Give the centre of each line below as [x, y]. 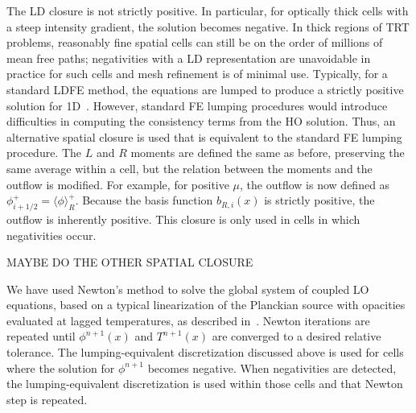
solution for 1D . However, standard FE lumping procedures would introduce [197, 105]
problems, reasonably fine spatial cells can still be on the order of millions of [195, 42]
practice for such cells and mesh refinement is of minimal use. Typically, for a [197, 74]
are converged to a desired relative [297, 336]
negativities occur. [51, 235]
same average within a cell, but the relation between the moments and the [189, 168]
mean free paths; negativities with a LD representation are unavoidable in [189, 58]
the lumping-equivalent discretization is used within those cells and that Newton [205, 384]
